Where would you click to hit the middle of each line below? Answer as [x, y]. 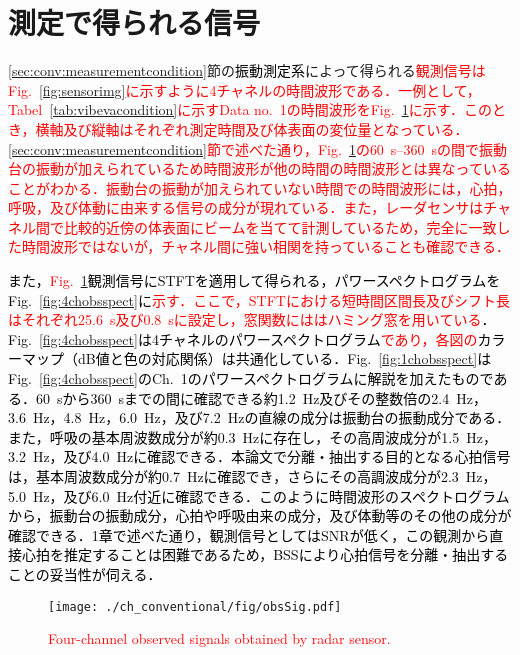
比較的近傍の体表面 [127, 226]
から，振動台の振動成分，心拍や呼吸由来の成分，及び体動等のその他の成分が [260, 515]
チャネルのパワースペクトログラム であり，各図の [318, 338]
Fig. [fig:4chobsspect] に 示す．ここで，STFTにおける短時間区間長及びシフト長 [259, 299]
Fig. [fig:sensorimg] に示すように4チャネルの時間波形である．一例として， [244, 89]
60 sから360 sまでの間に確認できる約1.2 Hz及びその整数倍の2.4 [242, 397]
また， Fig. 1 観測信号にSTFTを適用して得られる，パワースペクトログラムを [254, 280]
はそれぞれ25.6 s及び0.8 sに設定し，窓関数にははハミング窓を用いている [245, 319]
